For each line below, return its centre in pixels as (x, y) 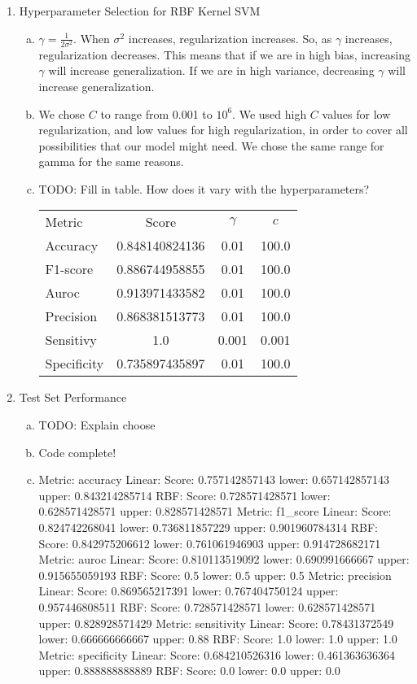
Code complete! (77, 452)
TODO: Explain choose (97, 425)
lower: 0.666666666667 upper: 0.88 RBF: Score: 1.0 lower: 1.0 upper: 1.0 (218, 639)
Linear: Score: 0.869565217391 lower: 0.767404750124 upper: (189, 591)
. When (92, 38)
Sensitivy (71, 340)
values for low (356, 113)
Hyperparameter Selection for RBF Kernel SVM (140, 11)
